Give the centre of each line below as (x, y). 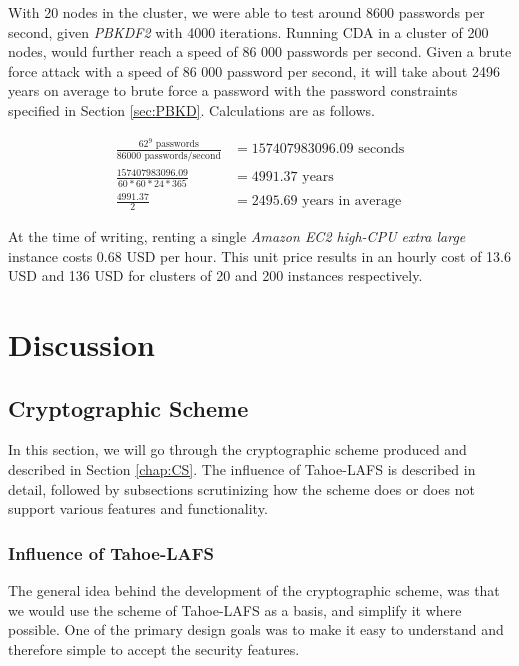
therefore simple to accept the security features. (154, 648)
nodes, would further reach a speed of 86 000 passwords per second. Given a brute (260, 51)
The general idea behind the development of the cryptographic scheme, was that (254, 589)
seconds (381, 149)
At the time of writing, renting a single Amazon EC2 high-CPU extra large (237, 236)
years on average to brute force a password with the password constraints (233, 90)
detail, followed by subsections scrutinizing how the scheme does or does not (241, 488)
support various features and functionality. (138, 508)
